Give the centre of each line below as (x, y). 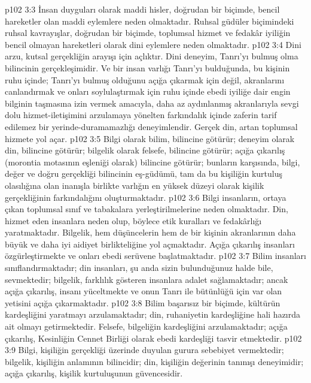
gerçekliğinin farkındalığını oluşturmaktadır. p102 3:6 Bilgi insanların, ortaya (146, 197)
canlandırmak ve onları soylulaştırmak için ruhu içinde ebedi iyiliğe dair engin (148, 91)
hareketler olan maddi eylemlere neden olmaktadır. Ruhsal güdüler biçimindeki (150, 21)
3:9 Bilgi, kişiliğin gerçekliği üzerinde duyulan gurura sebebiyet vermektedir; (144, 350)
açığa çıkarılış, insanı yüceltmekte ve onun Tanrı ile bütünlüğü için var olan (144, 291)
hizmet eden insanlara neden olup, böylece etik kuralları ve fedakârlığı (133, 220)
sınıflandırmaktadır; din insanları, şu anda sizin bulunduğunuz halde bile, (139, 268)
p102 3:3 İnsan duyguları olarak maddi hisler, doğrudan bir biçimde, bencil (142, 9)
